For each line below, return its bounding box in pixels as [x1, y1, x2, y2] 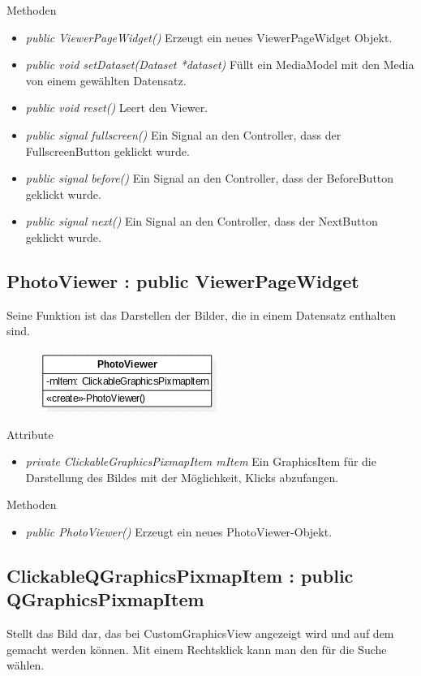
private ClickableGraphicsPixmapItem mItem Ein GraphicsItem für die [25, 453, 376, 470]
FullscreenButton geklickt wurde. [25, 142, 190, 159]
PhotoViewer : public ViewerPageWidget [6, 268, 359, 293]
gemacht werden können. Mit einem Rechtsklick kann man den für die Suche [6, 640, 387, 657]
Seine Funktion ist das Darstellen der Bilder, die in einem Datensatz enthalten [6, 306, 396, 323]
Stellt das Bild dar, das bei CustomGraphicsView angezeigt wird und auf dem [6, 625, 394, 642]
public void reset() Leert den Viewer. [25, 99, 208, 116]
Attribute [6, 425, 54, 442]
